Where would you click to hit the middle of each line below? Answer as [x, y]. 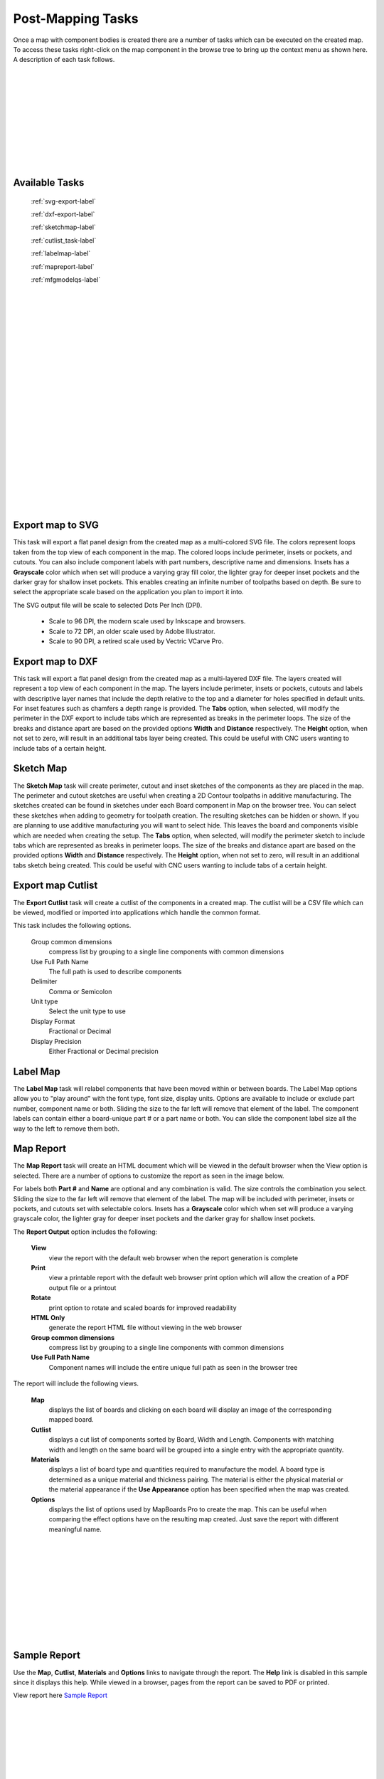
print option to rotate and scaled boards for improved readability [143, 1308]
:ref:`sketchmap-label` [63, 227]
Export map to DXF [55, 661]
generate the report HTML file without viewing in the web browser [145, 1328]
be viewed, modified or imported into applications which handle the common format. [137, 912]
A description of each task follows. [64, 60]
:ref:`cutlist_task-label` [64, 240]
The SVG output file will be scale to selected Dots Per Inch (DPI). [108, 605]
